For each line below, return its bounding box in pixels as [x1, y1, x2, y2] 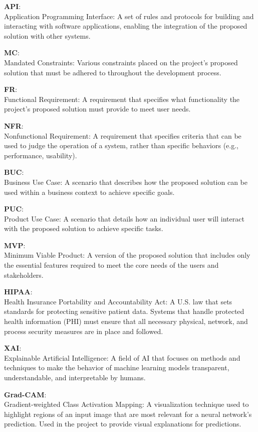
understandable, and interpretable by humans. [4, 372, 146, 382]
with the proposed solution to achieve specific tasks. [4, 223, 163, 234]
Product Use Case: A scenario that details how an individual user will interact [4, 213, 244, 224]
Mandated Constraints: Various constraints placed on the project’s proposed [4, 57, 238, 67]
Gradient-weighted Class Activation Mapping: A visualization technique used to [4, 399, 249, 409]
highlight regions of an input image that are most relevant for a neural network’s [4, 408, 252, 419]
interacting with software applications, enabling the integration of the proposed [4, 21, 247, 31]
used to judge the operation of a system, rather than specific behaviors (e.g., [4, 140, 238, 151]
